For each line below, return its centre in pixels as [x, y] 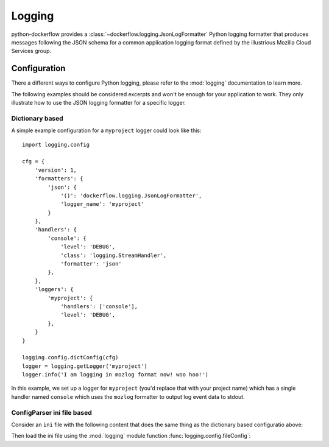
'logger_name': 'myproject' [102, 204]
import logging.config [56, 144]
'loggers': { [54, 290]
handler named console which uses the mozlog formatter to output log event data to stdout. [128, 396]
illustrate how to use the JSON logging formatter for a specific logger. [98, 103]
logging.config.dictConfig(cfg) [70, 357]
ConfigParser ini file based [51, 412]
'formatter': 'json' [91, 264]
